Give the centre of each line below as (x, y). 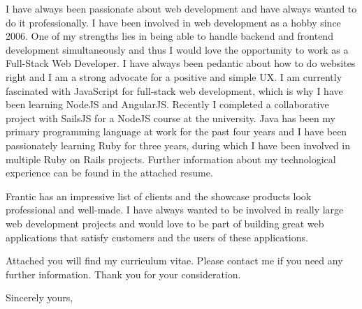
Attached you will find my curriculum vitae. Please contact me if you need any (174, 261)
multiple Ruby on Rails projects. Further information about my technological (171, 159)
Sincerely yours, (39, 297)
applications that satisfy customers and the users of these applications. (157, 237)
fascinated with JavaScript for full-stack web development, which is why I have (174, 90)
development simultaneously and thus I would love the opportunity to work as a (177, 49)
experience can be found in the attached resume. (109, 173)
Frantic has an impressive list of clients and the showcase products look (159, 196)
